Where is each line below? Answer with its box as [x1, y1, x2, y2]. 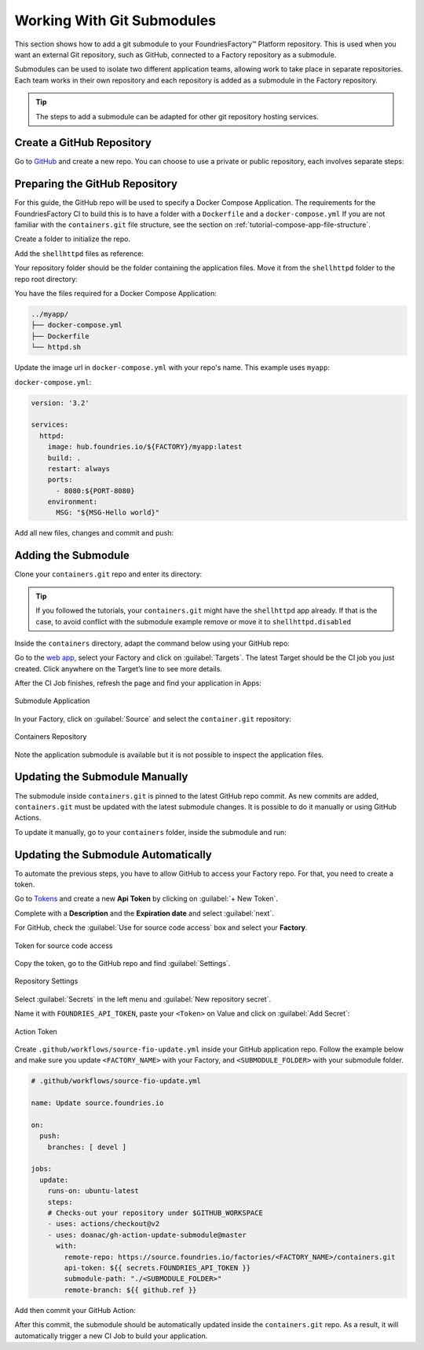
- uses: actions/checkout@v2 [47, 1220, 160, 1228]
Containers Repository [14, 732, 87, 741]
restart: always [47, 464, 110, 473]
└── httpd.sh [31, 342, 82, 352]
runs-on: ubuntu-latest [47, 1187, 139, 1195]
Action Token [14, 1026, 58, 1036]
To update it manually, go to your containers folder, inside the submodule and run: [14, 827, 287, 836]
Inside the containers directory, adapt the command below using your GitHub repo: [14, 638, 291, 648]
